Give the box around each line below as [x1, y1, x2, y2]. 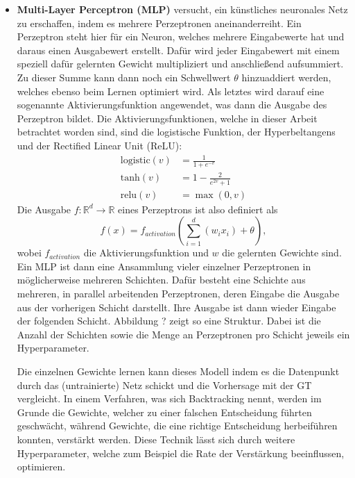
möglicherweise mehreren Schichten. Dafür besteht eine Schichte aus [17, 272, 306, 287]
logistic [120, 156, 150, 166]
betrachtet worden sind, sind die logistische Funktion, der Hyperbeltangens [17, 124, 336, 139]
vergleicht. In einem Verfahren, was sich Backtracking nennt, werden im [17, 391, 322, 406]
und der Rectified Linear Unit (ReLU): [17, 138, 182, 152]
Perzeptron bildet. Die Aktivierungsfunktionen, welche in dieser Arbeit [17, 110, 318, 125]
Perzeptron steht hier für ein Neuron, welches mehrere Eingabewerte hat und [17, 29, 345, 44]
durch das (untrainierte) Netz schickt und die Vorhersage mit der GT [17, 377, 312, 392]
